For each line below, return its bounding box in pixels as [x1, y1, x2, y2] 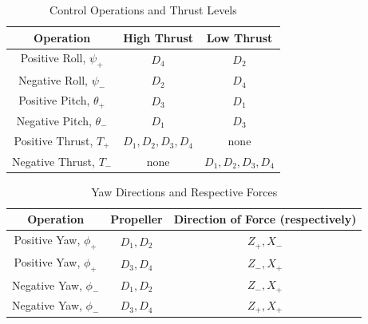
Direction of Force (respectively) [173, 211, 357, 227]
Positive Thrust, [14, 132, 93, 148]
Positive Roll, [20, 49, 86, 66]
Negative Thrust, [12, 152, 95, 169]
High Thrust [123, 29, 194, 45]
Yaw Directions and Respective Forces [91, 183, 278, 200]
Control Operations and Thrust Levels [49, 2, 237, 18]
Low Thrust [206, 29, 273, 45]
